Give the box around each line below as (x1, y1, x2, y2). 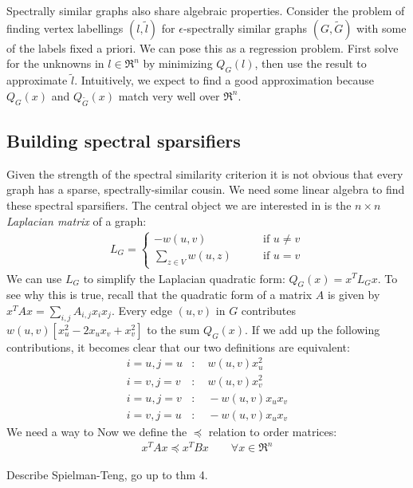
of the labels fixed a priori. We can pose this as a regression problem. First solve (6, 39, 399, 56)
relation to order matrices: (208, 423, 337, 439)
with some (356, 19, 407, 36)
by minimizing (143, 55, 213, 72)
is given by (327, 286, 380, 303)
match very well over (118, 87, 220, 104)
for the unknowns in (6, 55, 104, 72)
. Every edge (111, 301, 172, 318)
